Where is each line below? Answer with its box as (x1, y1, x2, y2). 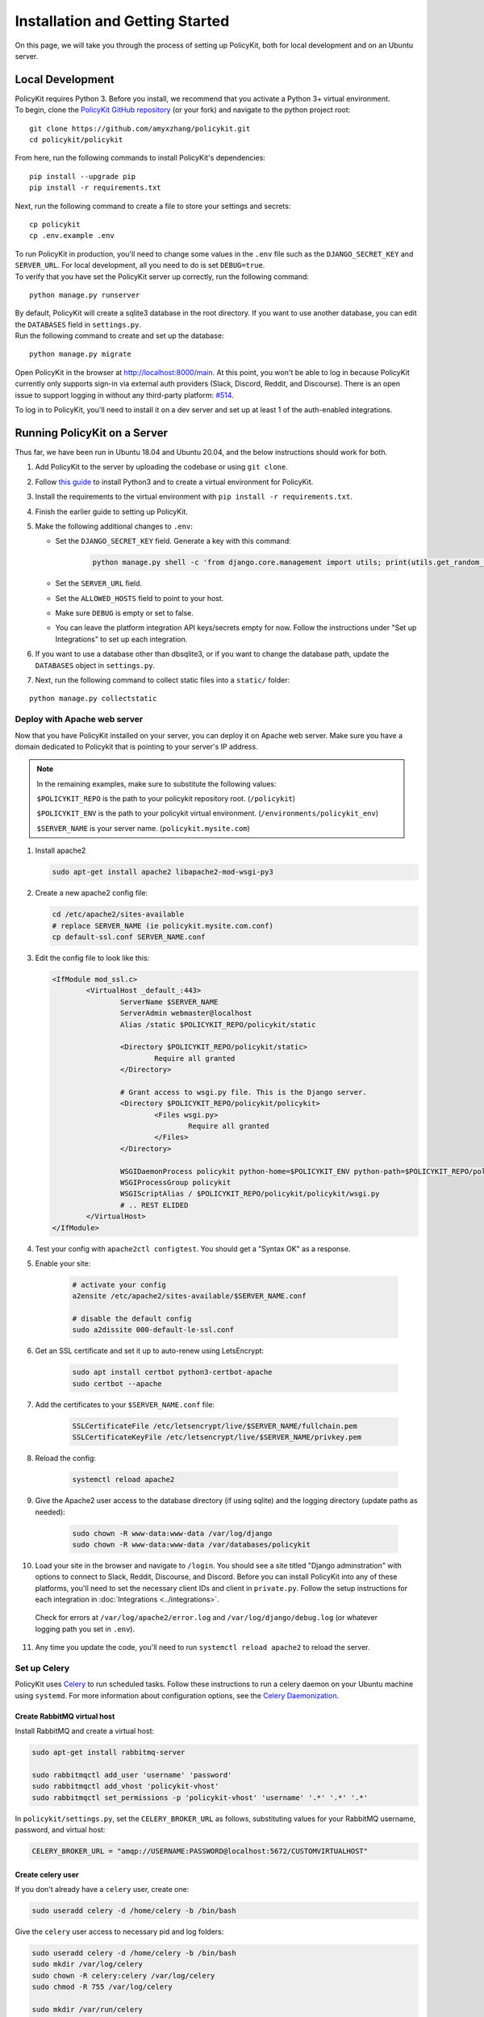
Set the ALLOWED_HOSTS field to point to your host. (55, 593, 224, 603)
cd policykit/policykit (29, 136, 123, 144)
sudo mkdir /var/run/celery (31, 2005, 143, 2014)
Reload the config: (35, 1453, 97, 1464)
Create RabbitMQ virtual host (15, 1711, 115, 1721)
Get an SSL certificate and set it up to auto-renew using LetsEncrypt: (35, 1346, 265, 1355)
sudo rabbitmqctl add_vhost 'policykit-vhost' (31, 1781, 219, 1791)
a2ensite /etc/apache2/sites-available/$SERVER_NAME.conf (72, 1292, 307, 1301)
